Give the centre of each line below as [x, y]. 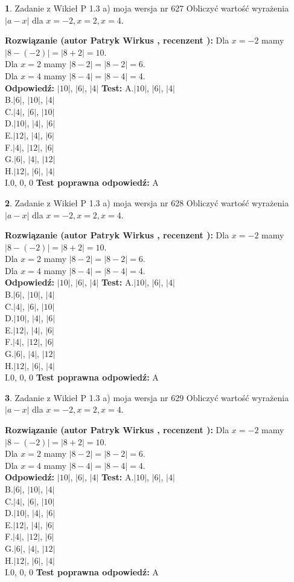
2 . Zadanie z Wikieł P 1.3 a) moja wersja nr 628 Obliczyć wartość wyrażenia [147, 202]
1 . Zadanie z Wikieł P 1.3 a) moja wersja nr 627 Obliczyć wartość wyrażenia [147, 8]
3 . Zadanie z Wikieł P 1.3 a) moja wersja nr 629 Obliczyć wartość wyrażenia [147, 397]
